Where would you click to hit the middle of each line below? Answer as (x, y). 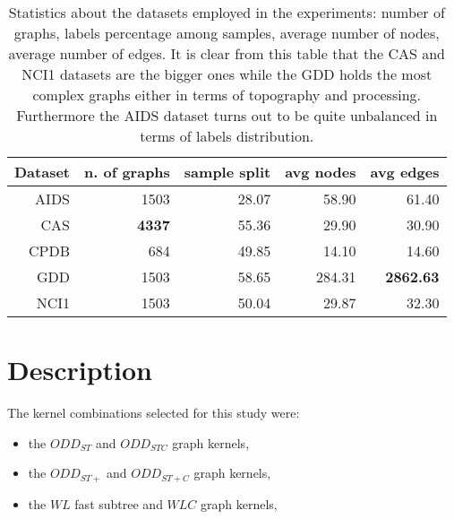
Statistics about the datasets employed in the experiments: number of (227, 12)
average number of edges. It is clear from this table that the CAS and (227, 53)
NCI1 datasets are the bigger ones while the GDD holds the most (227, 74)
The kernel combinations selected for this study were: (154, 413)
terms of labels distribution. (227, 136)
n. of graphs (127, 172)
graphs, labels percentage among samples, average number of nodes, (227, 33)
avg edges (405, 172)
